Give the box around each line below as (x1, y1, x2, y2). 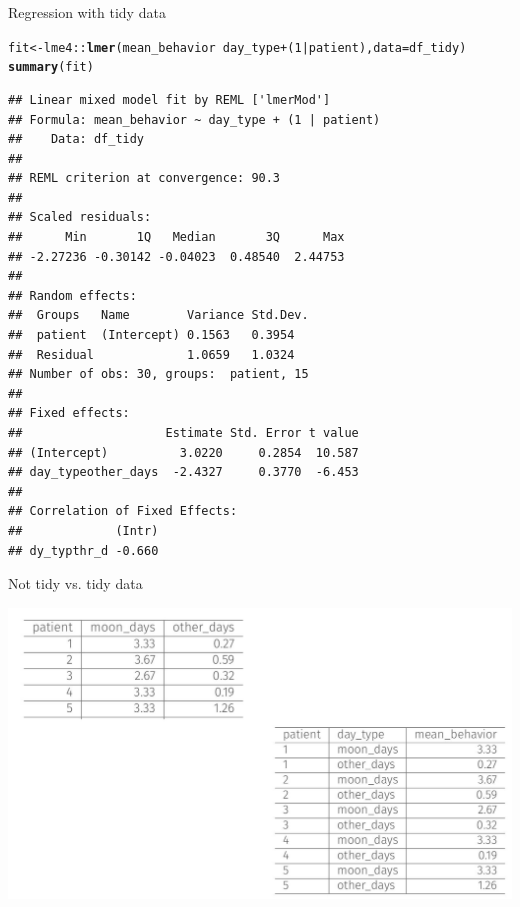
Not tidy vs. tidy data (8, 573, 143, 594)
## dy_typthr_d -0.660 (8, 543, 159, 558)
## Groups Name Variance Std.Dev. (8, 308, 309, 323)
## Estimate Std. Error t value (8, 426, 359, 440)
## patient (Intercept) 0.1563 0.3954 (8, 328, 295, 343)
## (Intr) (8, 523, 159, 538)
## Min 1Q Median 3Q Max (8, 230, 345, 245)
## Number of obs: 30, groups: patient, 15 (8, 367, 309, 382)
